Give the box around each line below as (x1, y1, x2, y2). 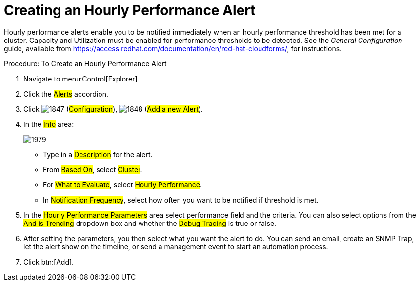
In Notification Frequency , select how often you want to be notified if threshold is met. (43, 195, 319, 204)
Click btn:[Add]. (23, 257, 74, 266)
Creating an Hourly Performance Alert (4, 2, 256, 19)
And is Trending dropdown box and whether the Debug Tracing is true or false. (23, 219, 277, 227)
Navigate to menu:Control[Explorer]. (23, 74, 140, 83)
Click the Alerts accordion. (23, 89, 109, 98)
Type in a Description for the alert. (43, 150, 153, 159)
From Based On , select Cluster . (43, 165, 142, 174)
